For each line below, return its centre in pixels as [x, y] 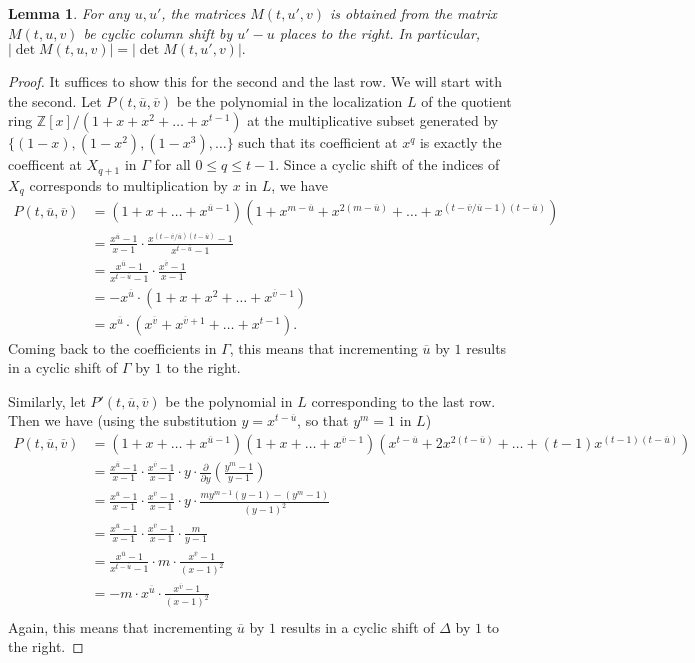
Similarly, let [47, 400]
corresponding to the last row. [403, 400]
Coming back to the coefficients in [112, 347]
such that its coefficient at [318, 142]
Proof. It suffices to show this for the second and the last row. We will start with [255, 81]
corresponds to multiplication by [129, 184]
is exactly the [460, 142]
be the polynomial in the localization [289, 100]
